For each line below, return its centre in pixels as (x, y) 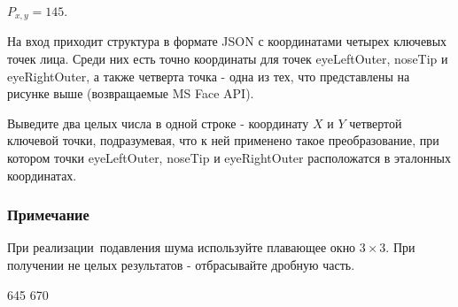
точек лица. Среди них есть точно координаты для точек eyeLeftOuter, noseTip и (228, 59)
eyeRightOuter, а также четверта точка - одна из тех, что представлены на (209, 76)
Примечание (48, 215)
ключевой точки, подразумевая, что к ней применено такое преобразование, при (223, 140)
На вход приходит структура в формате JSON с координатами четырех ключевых (227, 41)
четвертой (376, 123)
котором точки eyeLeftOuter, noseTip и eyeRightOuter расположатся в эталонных (229, 158)
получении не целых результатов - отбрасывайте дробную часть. (181, 265)
